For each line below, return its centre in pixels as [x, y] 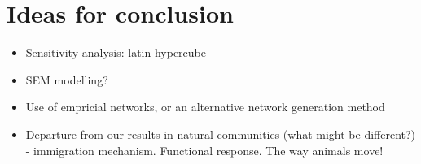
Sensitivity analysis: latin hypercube [116, 52]
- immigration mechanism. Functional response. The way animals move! [204, 150]
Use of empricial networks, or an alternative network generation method [205, 107]
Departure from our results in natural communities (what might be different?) [221, 134]
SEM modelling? [67, 79]
